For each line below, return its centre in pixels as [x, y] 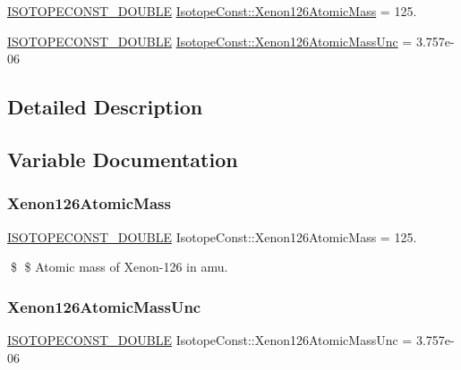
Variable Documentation [123, 159]
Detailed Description [105, 107]
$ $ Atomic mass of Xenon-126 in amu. [119, 267]
